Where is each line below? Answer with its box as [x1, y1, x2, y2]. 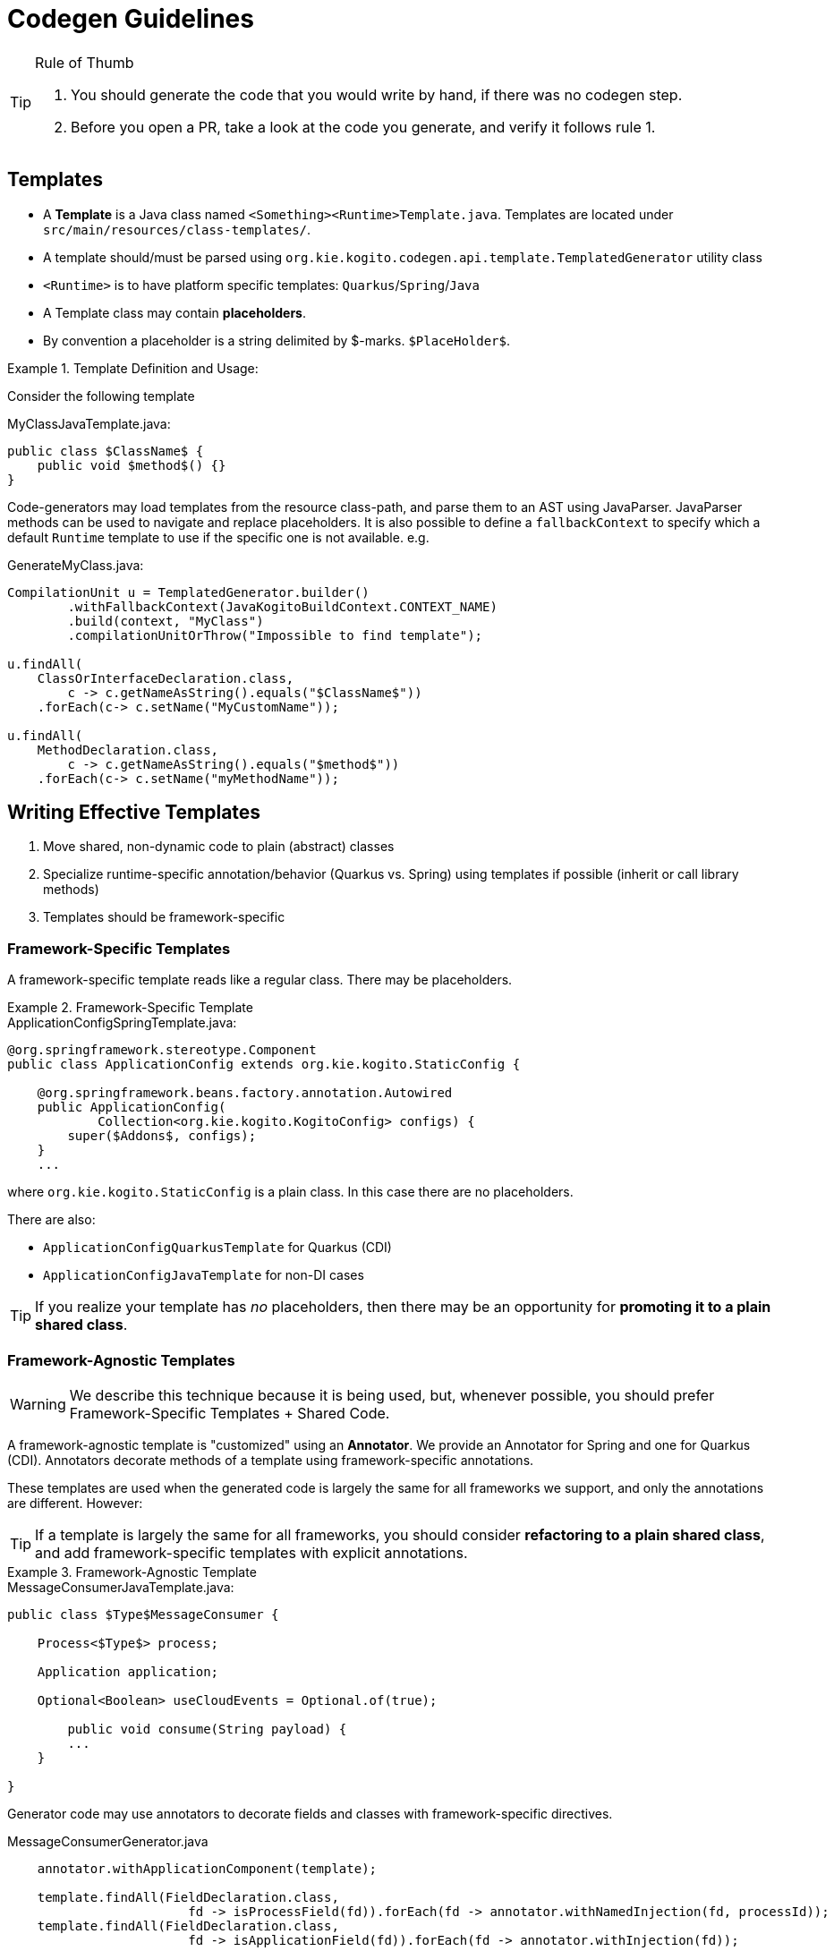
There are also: [7, 1212, 96, 1228]
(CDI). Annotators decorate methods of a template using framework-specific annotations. [7, 1452, 534, 1468]
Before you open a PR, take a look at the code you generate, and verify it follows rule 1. [71, 117, 656, 136]
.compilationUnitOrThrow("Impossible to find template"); [67, 627, 483, 643]
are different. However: [7, 1495, 143, 1511]
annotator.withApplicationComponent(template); [37, 1861, 378, 1876]
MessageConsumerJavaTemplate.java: [7, 1579, 234, 1595]
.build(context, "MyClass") [67, 613, 264, 628]
